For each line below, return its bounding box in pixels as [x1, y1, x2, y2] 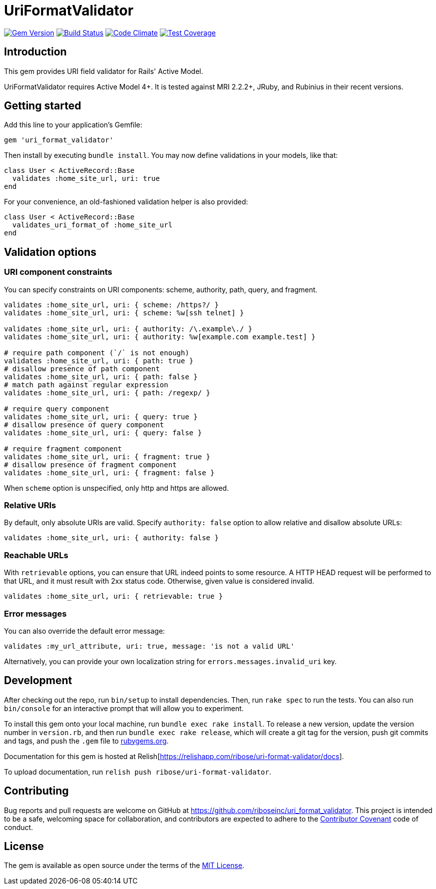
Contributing [4, 785, 69, 798]
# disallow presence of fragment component [4, 460, 177, 469]
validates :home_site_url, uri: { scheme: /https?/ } [4, 300, 219, 309]
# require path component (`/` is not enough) [4, 348, 189, 357]
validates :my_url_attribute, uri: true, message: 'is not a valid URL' [4, 642, 295, 650]
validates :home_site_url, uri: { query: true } [4, 412, 198, 421]
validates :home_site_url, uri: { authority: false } [4, 534, 219, 542]
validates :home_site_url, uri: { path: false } [4, 372, 198, 381]
